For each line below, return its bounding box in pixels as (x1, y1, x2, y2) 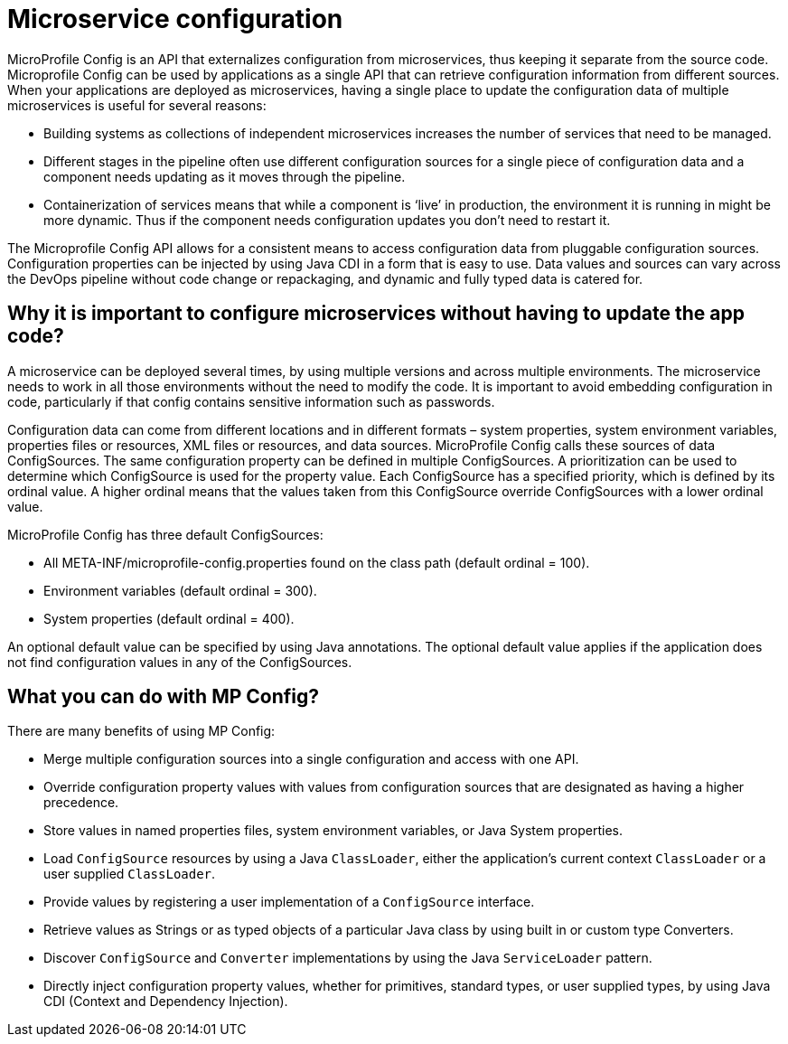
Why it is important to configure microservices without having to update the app (7, 302, 745, 325)
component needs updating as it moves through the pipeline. (43, 168, 406, 184)
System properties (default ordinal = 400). (43, 610, 295, 626)
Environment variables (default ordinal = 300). (43, 582, 317, 598)
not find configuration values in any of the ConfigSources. (7, 654, 352, 670)
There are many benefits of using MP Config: (7, 723, 276, 739)
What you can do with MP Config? (7, 685, 320, 709)
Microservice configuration (7, 4, 343, 34)
